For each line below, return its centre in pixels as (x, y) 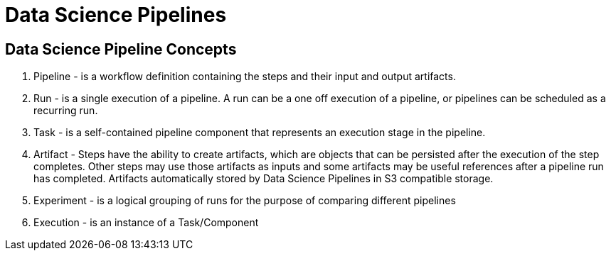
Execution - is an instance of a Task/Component (146, 223)
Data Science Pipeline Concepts (121, 49)
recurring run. (66, 111)
